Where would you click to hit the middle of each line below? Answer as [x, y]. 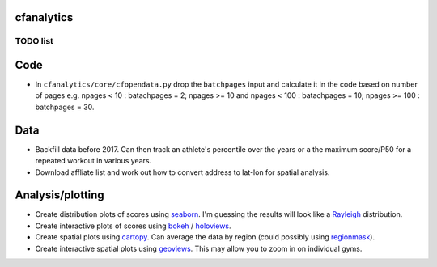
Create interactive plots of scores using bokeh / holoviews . [133, 226]
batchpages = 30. [65, 107]
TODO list [34, 41]
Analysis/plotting [59, 195]
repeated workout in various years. [93, 161]
